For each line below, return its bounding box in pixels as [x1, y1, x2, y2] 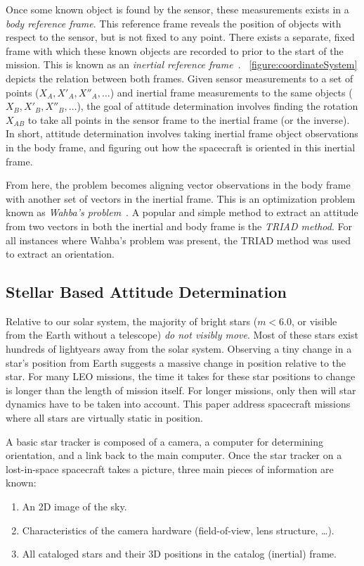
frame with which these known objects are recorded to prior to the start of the [6, 43, 344, 58]
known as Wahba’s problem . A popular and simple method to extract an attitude [6, 205, 358, 220]
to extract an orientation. [6, 246, 115, 261]
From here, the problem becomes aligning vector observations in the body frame [6, 177, 351, 192]
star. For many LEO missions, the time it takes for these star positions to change [6, 369, 356, 384]
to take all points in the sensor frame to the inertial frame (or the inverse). [27, 112, 350, 127]
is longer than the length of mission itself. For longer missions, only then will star [6, 382, 356, 397]
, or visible [292, 313, 337, 328]
